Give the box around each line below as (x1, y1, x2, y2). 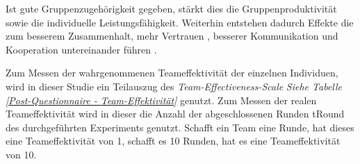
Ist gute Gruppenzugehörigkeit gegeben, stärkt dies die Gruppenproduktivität (6, 1, 337, 15)
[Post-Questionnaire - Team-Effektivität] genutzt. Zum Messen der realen (6, 92, 317, 107)
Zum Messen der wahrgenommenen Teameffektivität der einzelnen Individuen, (6, 65, 338, 80)
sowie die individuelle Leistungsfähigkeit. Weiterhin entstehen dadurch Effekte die (6, 15, 354, 29)
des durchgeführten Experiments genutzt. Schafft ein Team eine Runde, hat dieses (6, 120, 354, 134)
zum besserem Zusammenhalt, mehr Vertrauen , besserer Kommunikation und (6, 28, 338, 43)
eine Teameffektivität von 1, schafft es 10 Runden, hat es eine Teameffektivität (6, 133, 341, 148)
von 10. (6, 147, 37, 161)
